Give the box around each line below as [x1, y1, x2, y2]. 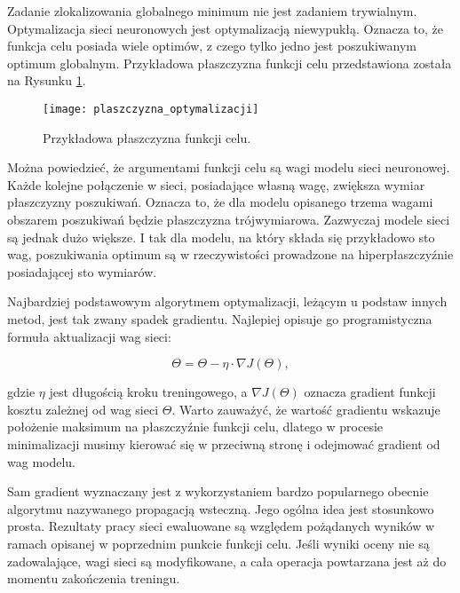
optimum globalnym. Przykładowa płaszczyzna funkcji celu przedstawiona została [7, 53, 452, 72]
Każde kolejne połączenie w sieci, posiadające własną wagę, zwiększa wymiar [7, 175, 425, 194]
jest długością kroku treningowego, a [49, 383, 248, 401]
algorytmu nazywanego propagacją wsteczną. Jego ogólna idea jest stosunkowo [7, 499, 434, 518]
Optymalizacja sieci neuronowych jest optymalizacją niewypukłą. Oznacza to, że [7, 19, 443, 37]
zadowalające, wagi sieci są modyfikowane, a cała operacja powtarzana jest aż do [7, 551, 447, 570]
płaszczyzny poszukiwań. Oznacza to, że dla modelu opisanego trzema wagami [7, 193, 433, 211]
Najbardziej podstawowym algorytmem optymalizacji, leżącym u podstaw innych [7, 292, 448, 311]
